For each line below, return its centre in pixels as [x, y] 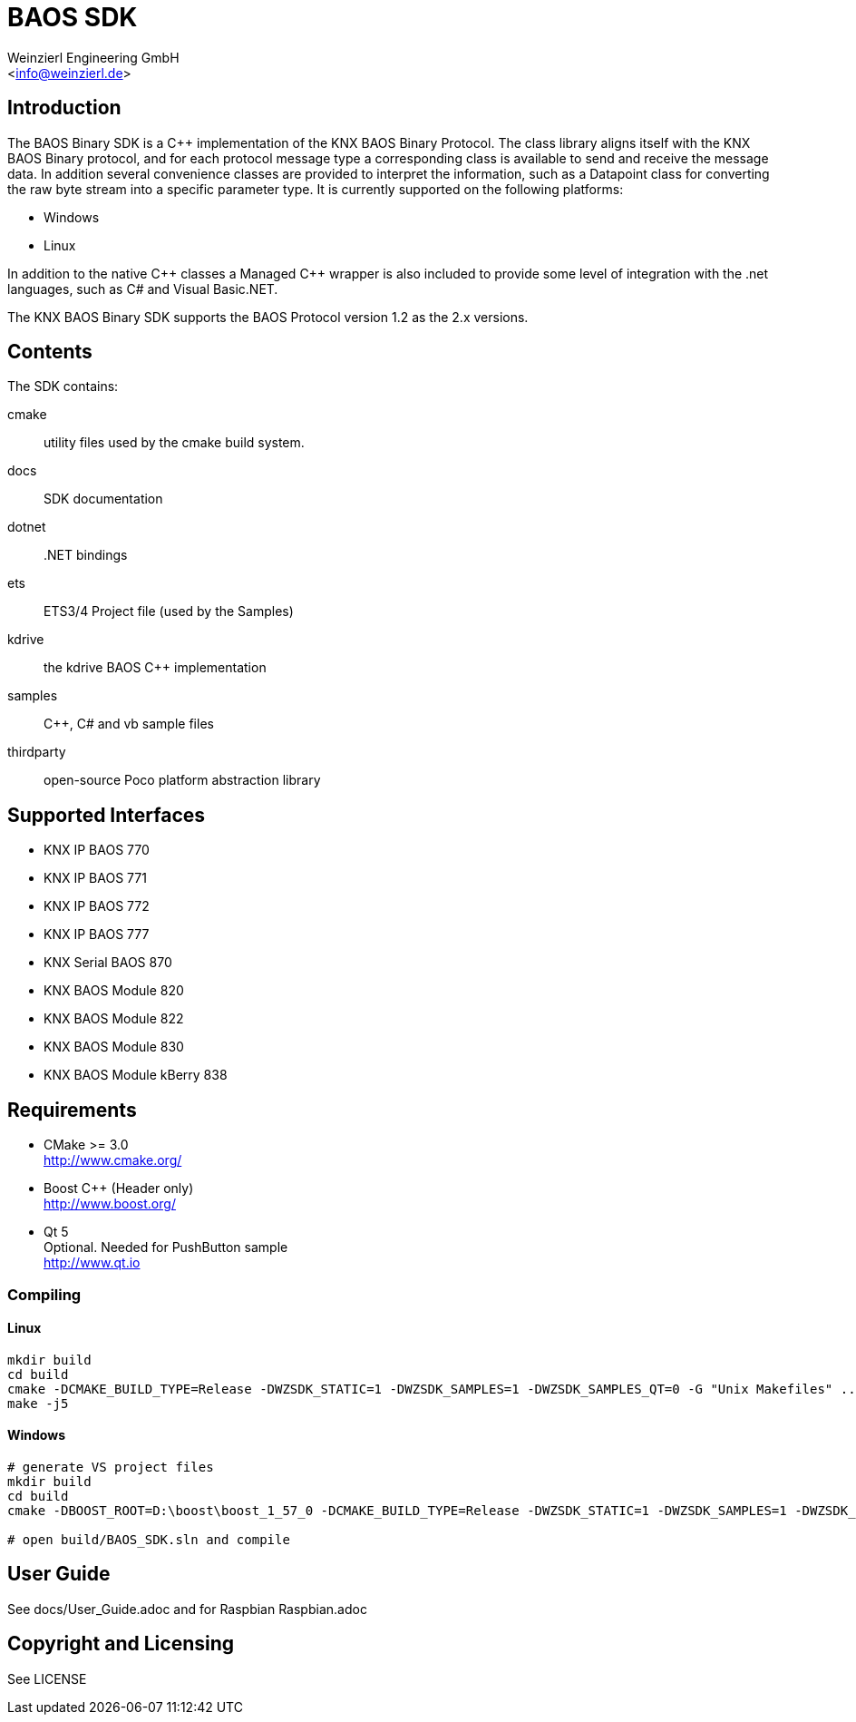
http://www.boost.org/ [110, 1204]
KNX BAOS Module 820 [114, 991]
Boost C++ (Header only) [119, 1189]
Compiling [44, 1294]
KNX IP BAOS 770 [97, 850]
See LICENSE [47, 1678]
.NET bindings [86, 555]
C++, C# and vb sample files [129, 724]
